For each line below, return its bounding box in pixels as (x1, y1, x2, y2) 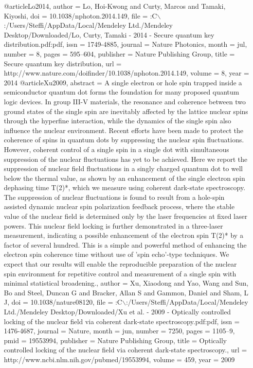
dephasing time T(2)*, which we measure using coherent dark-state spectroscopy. (4, 182, 246, 193)
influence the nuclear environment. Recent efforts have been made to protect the (4, 125, 243, 135)
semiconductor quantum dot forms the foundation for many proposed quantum (4, 87, 239, 97)
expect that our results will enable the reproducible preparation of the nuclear (4, 259, 237, 269)
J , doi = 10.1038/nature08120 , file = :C (4, 297, 122, 307)
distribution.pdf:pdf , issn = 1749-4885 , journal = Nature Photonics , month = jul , (4, 39, 247, 49)
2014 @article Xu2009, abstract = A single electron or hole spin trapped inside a (4, 77, 242, 87)
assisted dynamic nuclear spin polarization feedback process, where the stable (4, 201, 235, 212)
